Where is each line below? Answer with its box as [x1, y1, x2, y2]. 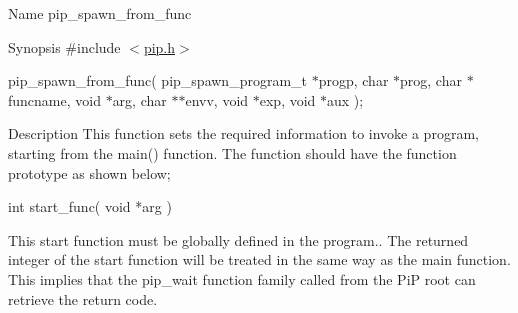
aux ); [327, 89, 364, 110]
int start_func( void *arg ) [8, 196, 172, 217]
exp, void [259, 89, 316, 110]
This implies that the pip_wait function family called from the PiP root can [8, 268, 476, 289]
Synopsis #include [8, 36, 121, 57]
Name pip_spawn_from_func [8, 3, 192, 23]
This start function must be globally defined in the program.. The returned [8, 229, 469, 250]
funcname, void [8, 89, 101, 110]
